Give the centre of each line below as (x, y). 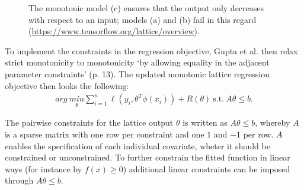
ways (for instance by (44, 168)
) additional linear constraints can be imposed (207, 168)
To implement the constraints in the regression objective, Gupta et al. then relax (151, 50)
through (19, 180)
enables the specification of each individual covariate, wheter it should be (137, 145)
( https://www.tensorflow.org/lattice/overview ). (114, 31)
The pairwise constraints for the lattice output (89, 122)
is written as (205, 122)
